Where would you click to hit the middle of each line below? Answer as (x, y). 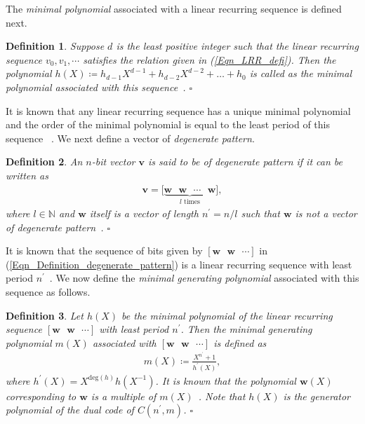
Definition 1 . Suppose (55, 46)
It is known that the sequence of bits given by (104, 251)
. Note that (222, 396)
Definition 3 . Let (45, 315)
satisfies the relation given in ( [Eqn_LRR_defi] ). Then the (210, 59)
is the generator (317, 396)
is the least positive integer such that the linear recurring (237, 46)
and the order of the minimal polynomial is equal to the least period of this (168, 124)
